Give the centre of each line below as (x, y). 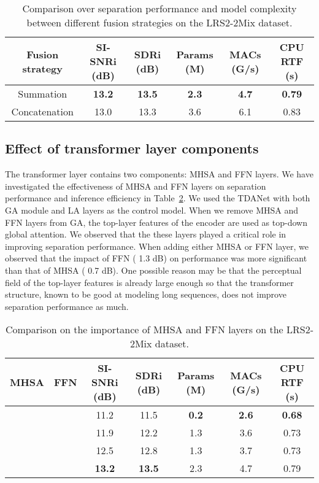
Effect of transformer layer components (132, 148)
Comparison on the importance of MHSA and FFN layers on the (144, 330)
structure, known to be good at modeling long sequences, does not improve (146, 294)
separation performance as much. (67, 306)
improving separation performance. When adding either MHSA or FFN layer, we (157, 246)
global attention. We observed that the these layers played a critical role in (146, 234)
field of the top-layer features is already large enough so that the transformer (149, 282)
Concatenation (42, 111)
